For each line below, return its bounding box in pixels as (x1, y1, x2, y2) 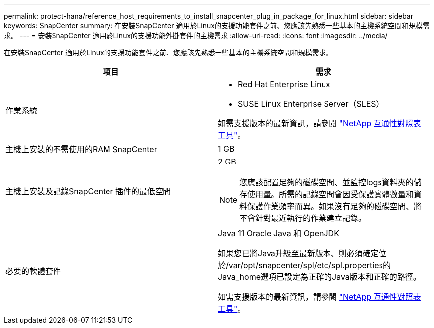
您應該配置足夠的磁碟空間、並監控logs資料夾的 (239, 177, 414, 187)
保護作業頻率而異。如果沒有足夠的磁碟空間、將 (247, 201, 422, 211)
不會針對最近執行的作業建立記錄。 (239, 213, 367, 223)
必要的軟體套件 (5, 266, 61, 276)
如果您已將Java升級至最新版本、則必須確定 (218, 248, 379, 258)
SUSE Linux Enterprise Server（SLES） (238, 99, 384, 109)
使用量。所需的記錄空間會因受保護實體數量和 (247, 189, 414, 199)
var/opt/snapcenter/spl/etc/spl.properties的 (228, 260, 391, 270)
